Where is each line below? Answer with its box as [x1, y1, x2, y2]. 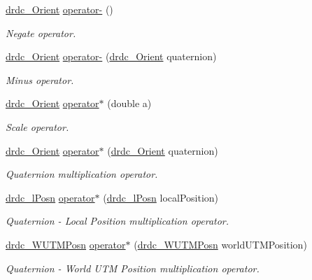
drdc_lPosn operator [6, 190, 95, 204]
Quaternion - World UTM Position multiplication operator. [6, 260, 260, 275]
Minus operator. [6, 72, 74, 87]
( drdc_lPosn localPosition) [103, 190, 218, 204]
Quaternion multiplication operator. [6, 167, 158, 181]
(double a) [107, 96, 152, 111]
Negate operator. [6, 25, 76, 40]
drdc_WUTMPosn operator [6, 237, 126, 251]
